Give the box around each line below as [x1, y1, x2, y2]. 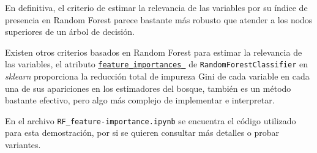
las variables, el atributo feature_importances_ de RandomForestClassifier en [5, 58, 308, 70]
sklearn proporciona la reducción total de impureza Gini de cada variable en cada [5, 70, 310, 83]
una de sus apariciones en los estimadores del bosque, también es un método [5, 81, 291, 94]
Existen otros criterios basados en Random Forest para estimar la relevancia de [5, 45, 302, 58]
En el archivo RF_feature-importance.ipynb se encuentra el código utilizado [5, 114, 296, 127]
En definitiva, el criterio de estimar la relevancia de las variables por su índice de [5, 1, 308, 13]
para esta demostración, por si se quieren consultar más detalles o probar [5, 126, 280, 139]
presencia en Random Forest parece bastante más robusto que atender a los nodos [5, 13, 313, 26]
